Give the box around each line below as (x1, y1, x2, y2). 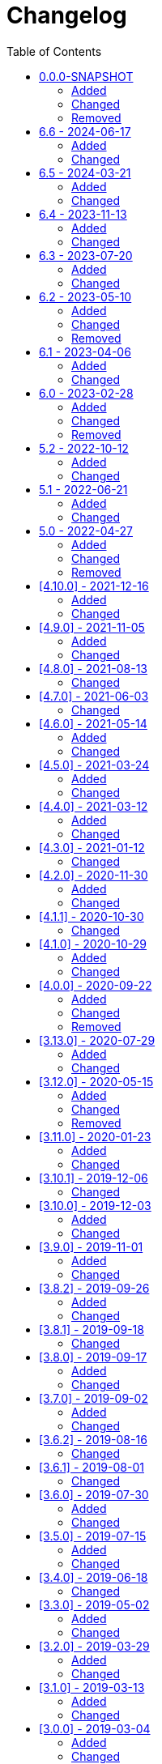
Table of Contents (6, 44, 102, 58)
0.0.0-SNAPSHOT (39, 69, 134, 83)
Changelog (6, 2, 127, 29)
